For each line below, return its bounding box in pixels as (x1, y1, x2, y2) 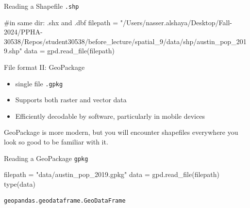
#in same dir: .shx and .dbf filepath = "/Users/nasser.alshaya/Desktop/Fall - (4, 17, 232, 27)
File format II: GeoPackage (4, 62, 85, 72)
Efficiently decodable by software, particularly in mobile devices (15, 111, 205, 121)
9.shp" (4, 46, 22, 56)
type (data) (4, 178, 35, 189)
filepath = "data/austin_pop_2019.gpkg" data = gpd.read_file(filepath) (4, 169, 219, 179)
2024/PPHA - (4, 27, 43, 37)
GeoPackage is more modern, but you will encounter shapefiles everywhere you (4, 127, 238, 137)
